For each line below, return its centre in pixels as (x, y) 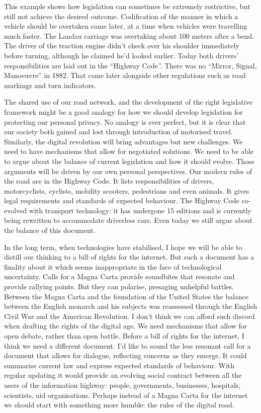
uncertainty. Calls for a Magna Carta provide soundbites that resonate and (119, 276)
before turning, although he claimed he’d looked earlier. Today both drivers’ (121, 55)
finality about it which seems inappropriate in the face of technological (113, 266)
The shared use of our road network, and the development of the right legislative (128, 102)
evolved (16, 210)
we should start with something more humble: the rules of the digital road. (119, 405)
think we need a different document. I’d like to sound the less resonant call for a (127, 345)
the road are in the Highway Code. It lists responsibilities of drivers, (109, 181)
